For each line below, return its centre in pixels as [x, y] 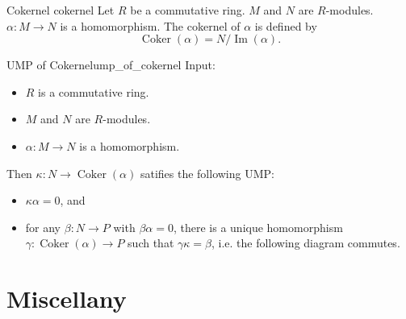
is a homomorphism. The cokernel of [150, 25]
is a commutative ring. [94, 91]
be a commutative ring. [188, 10]
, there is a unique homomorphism [258, 227]
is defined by [286, 25]
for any [43, 227]
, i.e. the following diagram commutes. [306, 243]
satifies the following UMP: [207, 173]
